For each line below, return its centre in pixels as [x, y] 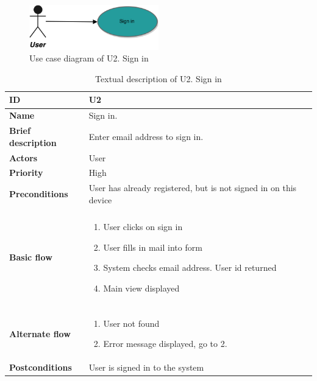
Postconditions [41, 367]
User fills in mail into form [153, 247]
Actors [23, 157]
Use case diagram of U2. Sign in [89, 58]
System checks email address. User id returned [190, 267]
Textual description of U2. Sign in [158, 78]
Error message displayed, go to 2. [165, 344]
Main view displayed [141, 288]
